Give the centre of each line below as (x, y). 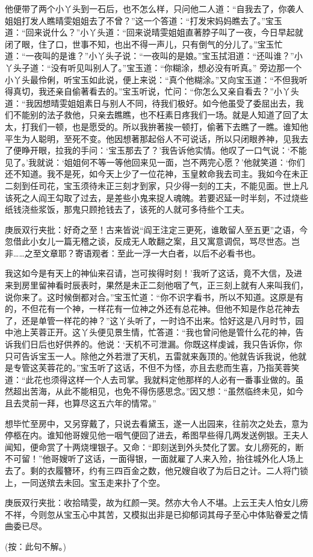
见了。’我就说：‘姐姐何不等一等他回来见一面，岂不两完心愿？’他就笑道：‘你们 (155, 162)
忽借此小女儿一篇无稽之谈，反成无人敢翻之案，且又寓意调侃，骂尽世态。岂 (152, 241)
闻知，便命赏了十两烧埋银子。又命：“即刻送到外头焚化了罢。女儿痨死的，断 (154, 447)
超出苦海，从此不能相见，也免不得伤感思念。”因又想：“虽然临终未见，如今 (158, 391)
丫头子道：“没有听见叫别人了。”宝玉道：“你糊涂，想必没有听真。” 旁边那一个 (153, 67)
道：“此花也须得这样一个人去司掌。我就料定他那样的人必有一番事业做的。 (150, 379)
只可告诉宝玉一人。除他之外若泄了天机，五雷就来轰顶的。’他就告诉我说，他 (151, 356)
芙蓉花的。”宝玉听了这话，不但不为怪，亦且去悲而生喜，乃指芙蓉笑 (169, 368)
